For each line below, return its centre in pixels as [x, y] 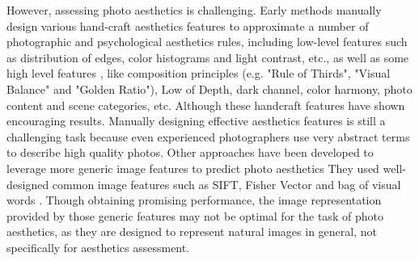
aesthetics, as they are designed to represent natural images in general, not [192, 232]
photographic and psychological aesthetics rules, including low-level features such [207, 42]
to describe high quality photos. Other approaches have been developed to [190, 152]
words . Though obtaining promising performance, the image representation [194, 200]
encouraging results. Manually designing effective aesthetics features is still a [196, 121]
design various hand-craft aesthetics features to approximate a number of [188, 25]
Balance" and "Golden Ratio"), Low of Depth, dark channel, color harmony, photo [209, 88]
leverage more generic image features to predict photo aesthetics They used [193, 168]
